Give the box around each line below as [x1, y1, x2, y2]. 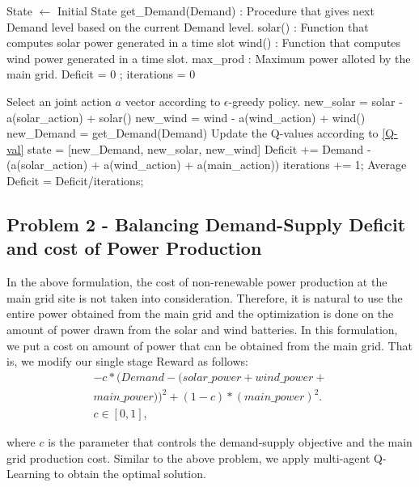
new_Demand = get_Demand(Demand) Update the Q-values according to [6, 125, 379, 142]
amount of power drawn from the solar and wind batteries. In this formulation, [6, 320, 398, 337]
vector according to [125, 92, 221, 109]
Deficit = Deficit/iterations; [6, 172, 144, 188]
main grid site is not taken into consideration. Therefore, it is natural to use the [6, 289, 403, 306]
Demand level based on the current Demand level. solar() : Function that [6, 18, 369, 35]
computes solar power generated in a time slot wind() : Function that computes [6, 34, 401, 51]
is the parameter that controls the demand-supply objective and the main [48, 434, 413, 451]
